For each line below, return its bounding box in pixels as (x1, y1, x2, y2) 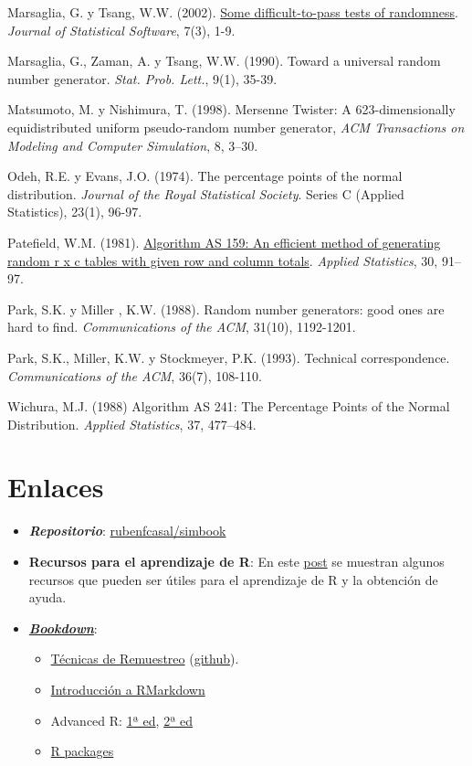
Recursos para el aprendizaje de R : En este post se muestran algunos (28, 552, 445, 570)
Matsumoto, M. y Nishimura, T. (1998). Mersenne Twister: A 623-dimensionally (7, 100, 456, 119)
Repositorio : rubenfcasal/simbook (28, 521, 226, 540)
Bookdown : (28, 618, 98, 637)
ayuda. (28, 588, 67, 607)
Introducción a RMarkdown (50, 679, 205, 698)
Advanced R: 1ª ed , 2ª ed (50, 710, 194, 729)
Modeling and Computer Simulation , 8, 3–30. (7, 135, 258, 154)
